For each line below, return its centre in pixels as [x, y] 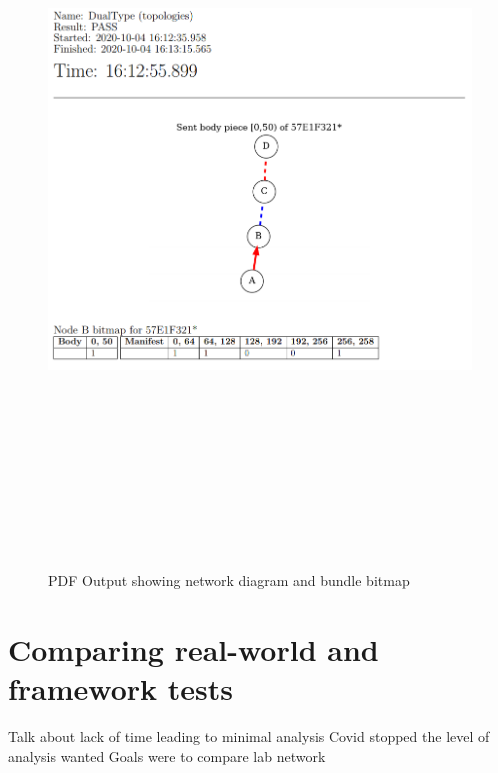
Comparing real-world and [193, 649]
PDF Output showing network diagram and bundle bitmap [229, 580]
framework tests [121, 688]
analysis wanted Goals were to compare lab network [167, 755]
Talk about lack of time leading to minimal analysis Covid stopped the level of [249, 736]
